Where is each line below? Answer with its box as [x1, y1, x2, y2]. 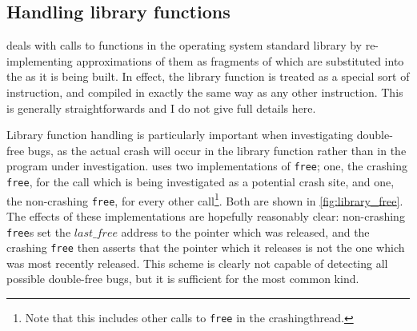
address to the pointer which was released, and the [121, 223, 370, 240]
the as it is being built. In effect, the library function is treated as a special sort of [6, 68, 410, 85]
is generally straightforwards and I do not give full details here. [6, 99, 316, 116]
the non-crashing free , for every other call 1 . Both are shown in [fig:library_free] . [6, 189, 403, 209]
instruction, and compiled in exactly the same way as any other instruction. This [6, 83, 403, 100]
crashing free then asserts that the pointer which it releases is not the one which [6, 239, 405, 256]
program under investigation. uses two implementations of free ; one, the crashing [6, 158, 407, 174]
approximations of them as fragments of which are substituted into [76, 52, 404, 69]
